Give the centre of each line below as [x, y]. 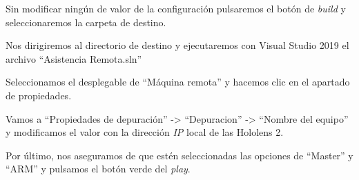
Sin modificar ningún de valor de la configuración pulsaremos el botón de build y [176, 8]
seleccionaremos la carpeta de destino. [86, 22]
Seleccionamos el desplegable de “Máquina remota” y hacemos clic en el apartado [178, 82]
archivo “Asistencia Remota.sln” [74, 58]
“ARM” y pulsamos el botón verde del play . [98, 169]
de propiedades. [39, 95]
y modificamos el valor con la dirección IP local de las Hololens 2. [145, 132]
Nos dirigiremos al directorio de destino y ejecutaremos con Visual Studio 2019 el [177, 45]
